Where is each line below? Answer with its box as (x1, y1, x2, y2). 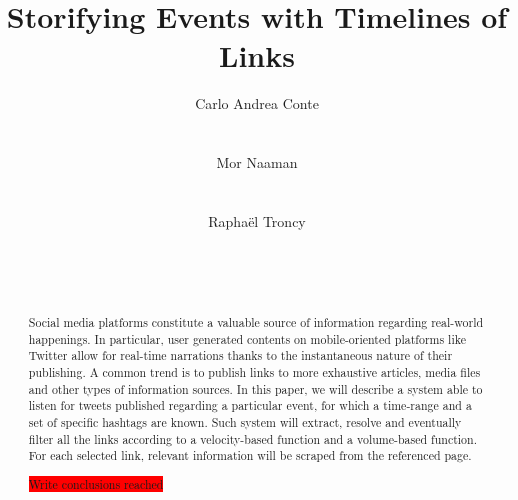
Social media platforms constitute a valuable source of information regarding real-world (28, 314, 484, 331)
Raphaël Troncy (208, 210, 306, 231)
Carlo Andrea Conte (195, 93, 319, 114)
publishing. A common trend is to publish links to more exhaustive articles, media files (28, 364, 481, 381)
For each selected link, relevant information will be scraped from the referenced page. (28, 447, 472, 464)
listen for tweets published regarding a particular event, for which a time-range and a (28, 397, 472, 414)
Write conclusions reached (28, 475, 164, 492)
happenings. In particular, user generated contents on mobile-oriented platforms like (28, 330, 466, 347)
